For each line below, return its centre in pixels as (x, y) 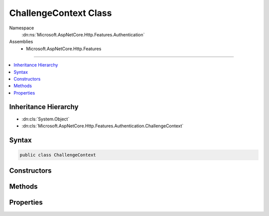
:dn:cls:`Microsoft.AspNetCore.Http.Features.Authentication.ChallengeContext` (103, 126)
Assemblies (21, 42)
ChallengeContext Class (61, 13)
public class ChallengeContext (58, 155)
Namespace (22, 28)
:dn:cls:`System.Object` (46, 119)
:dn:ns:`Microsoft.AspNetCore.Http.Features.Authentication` (83, 34)
